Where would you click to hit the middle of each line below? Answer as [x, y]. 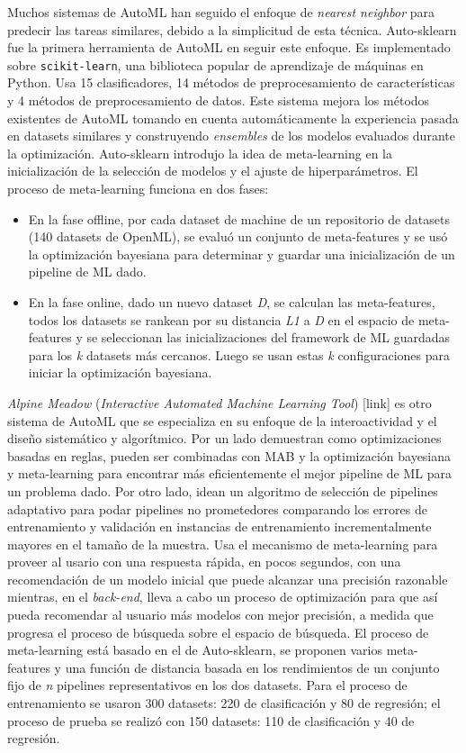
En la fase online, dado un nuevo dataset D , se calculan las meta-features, [232, 301]
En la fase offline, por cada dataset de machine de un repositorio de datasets [239, 218]
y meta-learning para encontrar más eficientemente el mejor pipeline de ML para [229, 473]
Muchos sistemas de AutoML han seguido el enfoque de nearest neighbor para [221, 12]
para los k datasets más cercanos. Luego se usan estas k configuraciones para [239, 354]
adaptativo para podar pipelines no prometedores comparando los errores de [217, 508]
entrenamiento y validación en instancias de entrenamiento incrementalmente [220, 526]
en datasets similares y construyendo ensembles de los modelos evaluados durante [231, 136]
